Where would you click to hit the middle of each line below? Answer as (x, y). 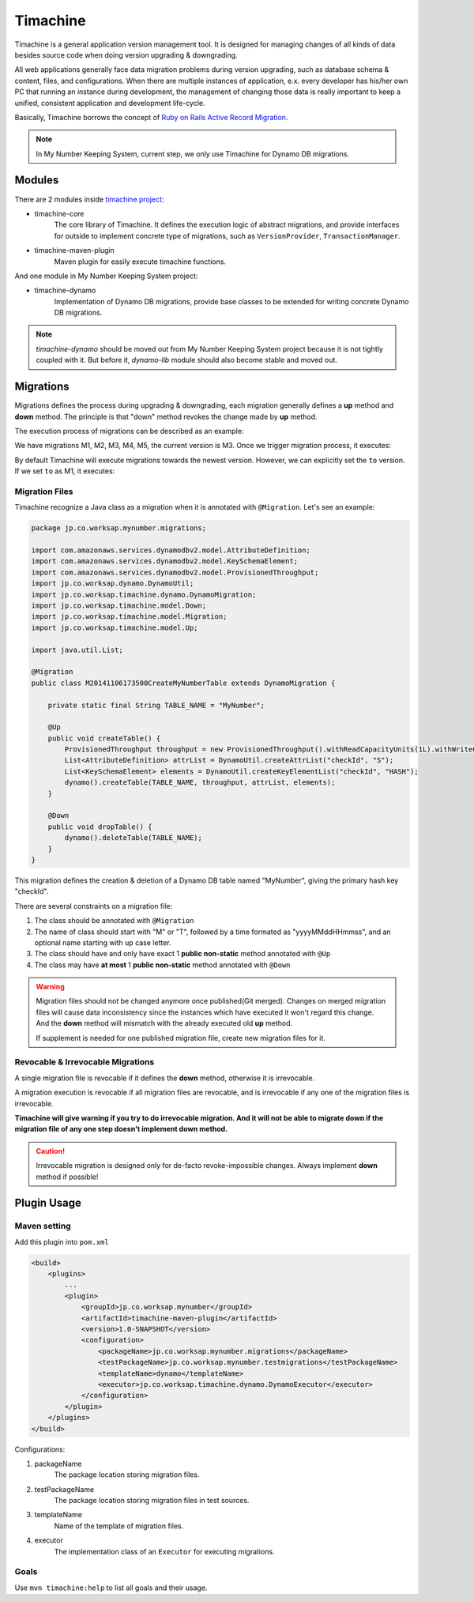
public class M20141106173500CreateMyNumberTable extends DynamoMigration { (183, 683)
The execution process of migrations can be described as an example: (129, 431)
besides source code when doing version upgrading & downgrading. (126, 55)
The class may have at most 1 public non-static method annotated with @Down (162, 965)
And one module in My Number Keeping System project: (106, 276)
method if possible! (67, 1177)
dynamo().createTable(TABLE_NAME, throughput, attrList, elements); (200, 783)
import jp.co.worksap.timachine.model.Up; (115, 627)
